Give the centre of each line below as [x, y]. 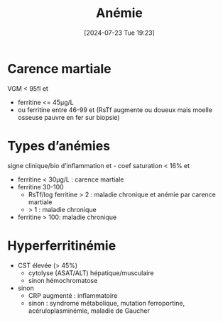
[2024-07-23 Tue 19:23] [119, 33]
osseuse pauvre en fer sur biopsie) [69, 117]
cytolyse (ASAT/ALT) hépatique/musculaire [91, 273]
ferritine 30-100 [40, 187]
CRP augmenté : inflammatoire [73, 295]
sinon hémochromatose [63, 280]
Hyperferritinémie [62, 245]
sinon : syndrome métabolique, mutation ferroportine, [107, 303]
